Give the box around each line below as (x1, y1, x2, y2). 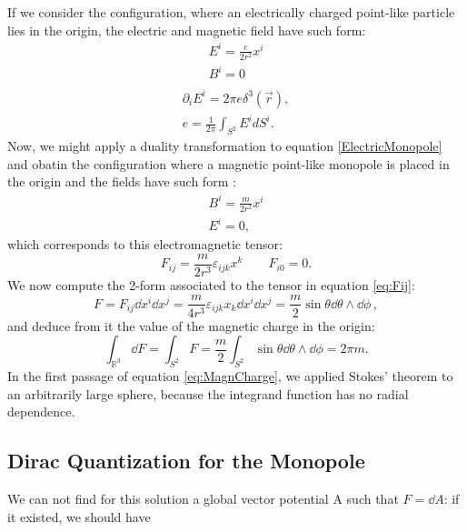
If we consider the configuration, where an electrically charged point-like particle (7, 3, 455, 21)
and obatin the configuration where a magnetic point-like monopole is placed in (7, 154, 450, 173)
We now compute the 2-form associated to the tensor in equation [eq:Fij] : (7, 275, 415, 294)
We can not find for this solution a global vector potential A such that (7, 488, 399, 507)
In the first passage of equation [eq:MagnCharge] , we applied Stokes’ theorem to (7, 366, 453, 385)
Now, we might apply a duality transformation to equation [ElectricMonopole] (7, 136, 442, 156)
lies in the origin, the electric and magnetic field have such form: (7, 20, 366, 39)
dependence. (7, 402, 75, 421)
